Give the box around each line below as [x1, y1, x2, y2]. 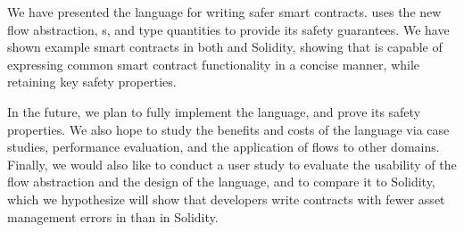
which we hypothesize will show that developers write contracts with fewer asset [7, 189, 445, 208]
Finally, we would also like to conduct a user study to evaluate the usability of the [7, 154, 457, 173]
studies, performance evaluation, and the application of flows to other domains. [7, 137, 440, 156]
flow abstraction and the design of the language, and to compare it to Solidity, [7, 172, 435, 191]
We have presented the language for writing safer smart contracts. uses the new [7, 3, 442, 21]
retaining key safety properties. [7, 72, 177, 91]
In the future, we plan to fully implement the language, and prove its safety [7, 102, 421, 120]
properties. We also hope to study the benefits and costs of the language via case [7, 120, 450, 138]
